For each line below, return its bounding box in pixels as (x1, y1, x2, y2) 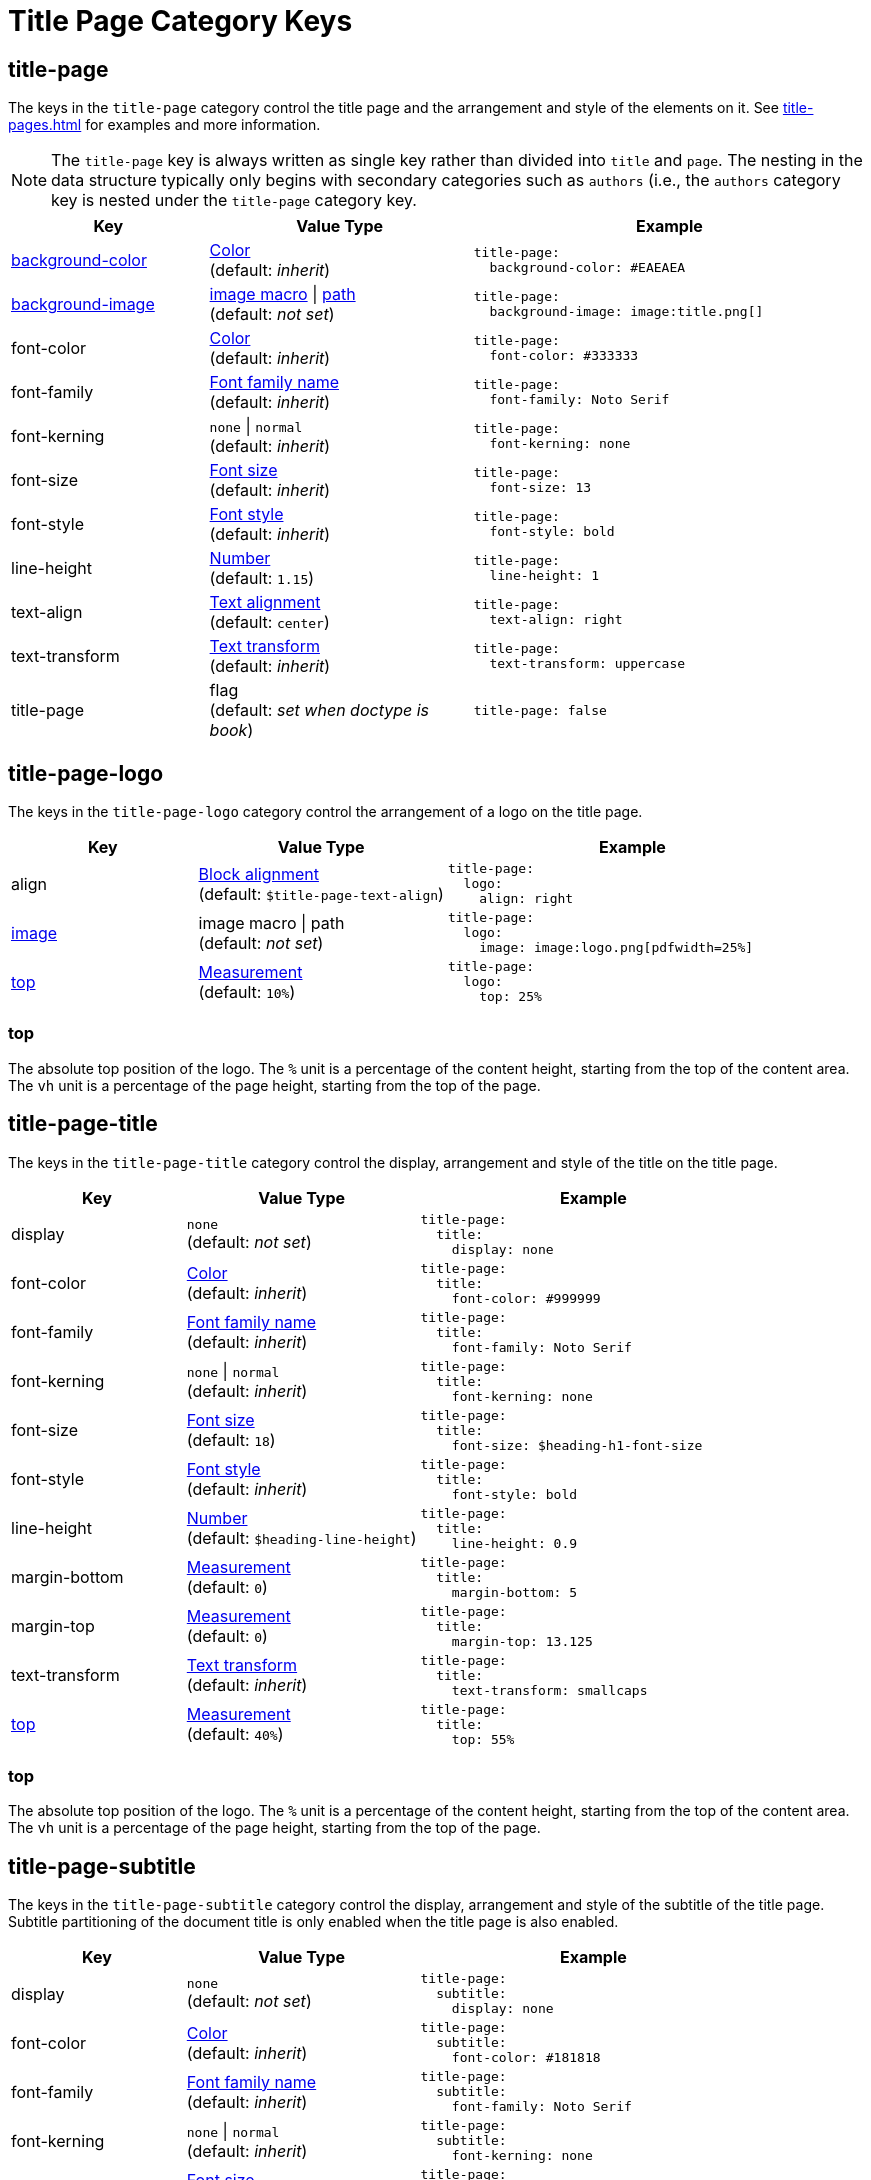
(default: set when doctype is (209, 700, 430, 721)
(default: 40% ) (186, 1724, 284, 1745)
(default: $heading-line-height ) (186, 1528, 417, 1549)
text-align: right (489, 612, 623, 628)
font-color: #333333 (489, 348, 639, 364)
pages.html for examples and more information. (8, 116, 321, 134)
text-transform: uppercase (489, 656, 686, 672)
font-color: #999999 (451, 1290, 601, 1306)
